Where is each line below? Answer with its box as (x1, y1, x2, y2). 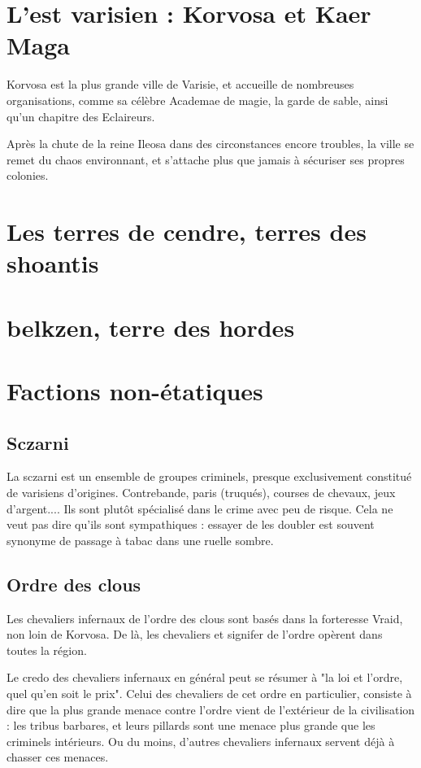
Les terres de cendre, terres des (7, 215, 367, 248)
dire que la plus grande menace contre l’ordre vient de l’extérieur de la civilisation (7, 700, 415, 718)
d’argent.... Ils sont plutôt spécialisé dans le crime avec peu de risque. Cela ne (7, 500, 393, 517)
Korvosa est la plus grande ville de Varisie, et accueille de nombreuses (7, 76, 354, 93)
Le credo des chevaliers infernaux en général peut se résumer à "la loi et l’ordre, (7, 669, 403, 686)
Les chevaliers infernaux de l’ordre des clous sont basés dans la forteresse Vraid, (7, 609, 403, 626)
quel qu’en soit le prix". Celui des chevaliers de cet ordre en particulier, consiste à (7, 684, 412, 701)
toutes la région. (7, 641, 87, 658)
